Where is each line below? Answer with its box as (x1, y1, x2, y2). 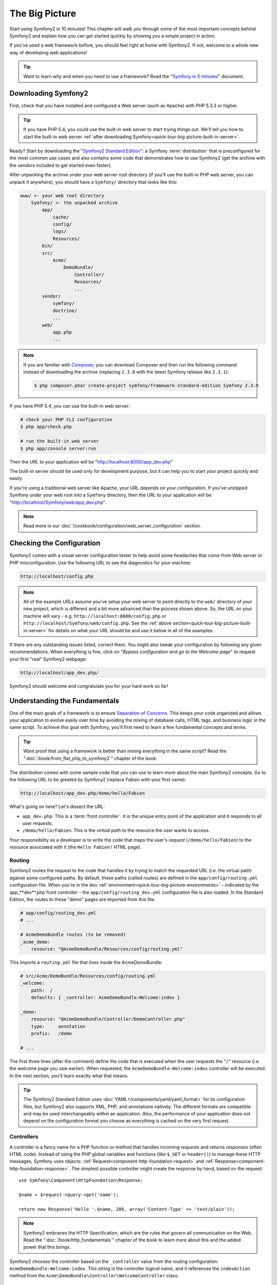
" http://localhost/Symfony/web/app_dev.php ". (9, 499, 106, 505)
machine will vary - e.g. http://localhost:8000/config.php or (23, 613, 167, 619)
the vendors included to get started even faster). (9, 162, 112, 168)
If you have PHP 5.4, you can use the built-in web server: (9, 403, 130, 409)
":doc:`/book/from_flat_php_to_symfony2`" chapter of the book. (23, 755, 157, 761)
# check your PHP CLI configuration (20, 417, 113, 423)
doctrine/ (52, 307, 77, 314)
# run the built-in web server (20, 438, 100, 444)
